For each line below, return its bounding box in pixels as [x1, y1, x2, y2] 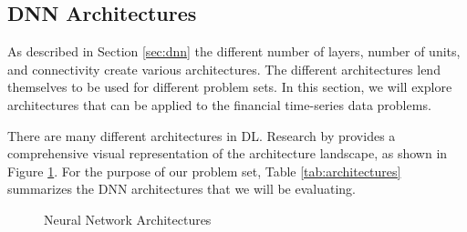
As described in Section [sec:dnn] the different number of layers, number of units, [7, 42, 461, 61]
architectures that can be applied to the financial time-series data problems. [7, 95, 431, 114]
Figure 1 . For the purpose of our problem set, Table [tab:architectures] [7, 161, 401, 180]
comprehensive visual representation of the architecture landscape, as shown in [7, 144, 448, 163]
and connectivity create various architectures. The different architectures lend [7, 59, 441, 78]
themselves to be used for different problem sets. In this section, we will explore [7, 77, 452, 96]
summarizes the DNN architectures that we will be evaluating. [7, 179, 357, 198]
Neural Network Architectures [44, 209, 212, 228]
